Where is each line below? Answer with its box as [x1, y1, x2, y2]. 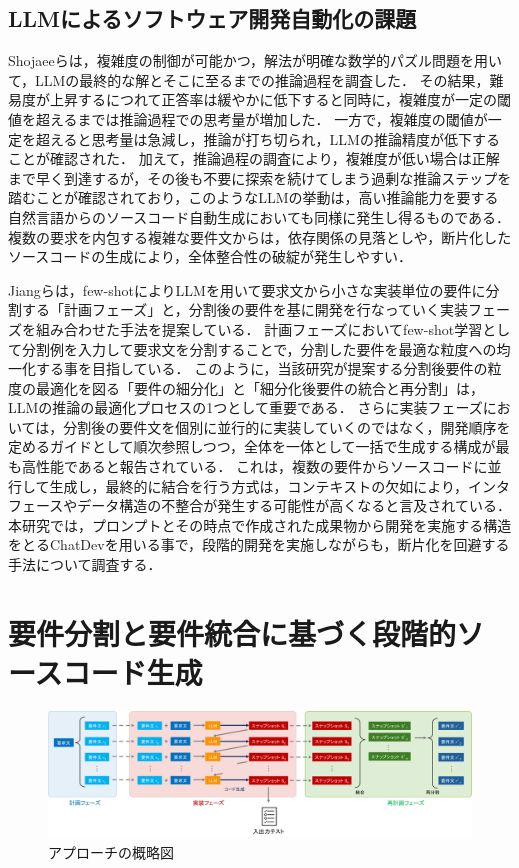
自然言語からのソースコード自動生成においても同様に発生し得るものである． [8, 206, 511, 227]
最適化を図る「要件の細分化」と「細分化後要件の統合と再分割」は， [35, 377, 484, 398]
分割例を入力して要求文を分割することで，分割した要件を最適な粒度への [21, 338, 497, 359]
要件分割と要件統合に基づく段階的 [8, 612, 457, 653]
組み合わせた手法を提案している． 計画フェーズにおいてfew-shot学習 [35, 318, 483, 339]
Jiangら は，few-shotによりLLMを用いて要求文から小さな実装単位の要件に [8, 279, 486, 300]
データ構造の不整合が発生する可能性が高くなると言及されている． [77, 495, 511, 516]
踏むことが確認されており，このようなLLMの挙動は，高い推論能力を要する [8, 187, 499, 208]
